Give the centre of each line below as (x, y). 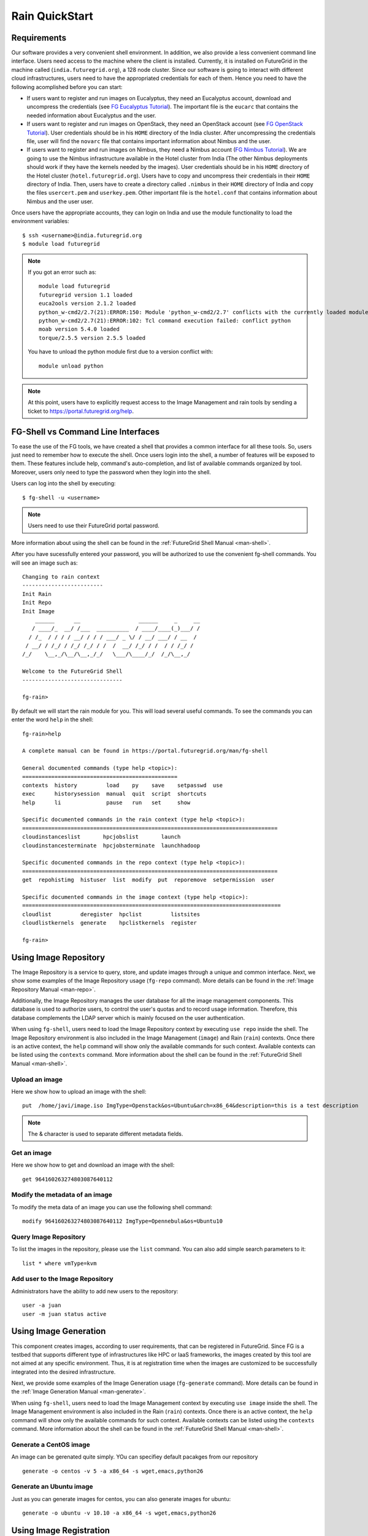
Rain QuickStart (52, 16)
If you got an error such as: (62, 272)
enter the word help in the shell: (52, 719)
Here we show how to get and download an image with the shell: (93, 1165)
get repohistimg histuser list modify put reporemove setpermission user (148, 880)
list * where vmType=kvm (59, 1263)
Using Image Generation (59, 1331)
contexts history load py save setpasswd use (123, 785)
